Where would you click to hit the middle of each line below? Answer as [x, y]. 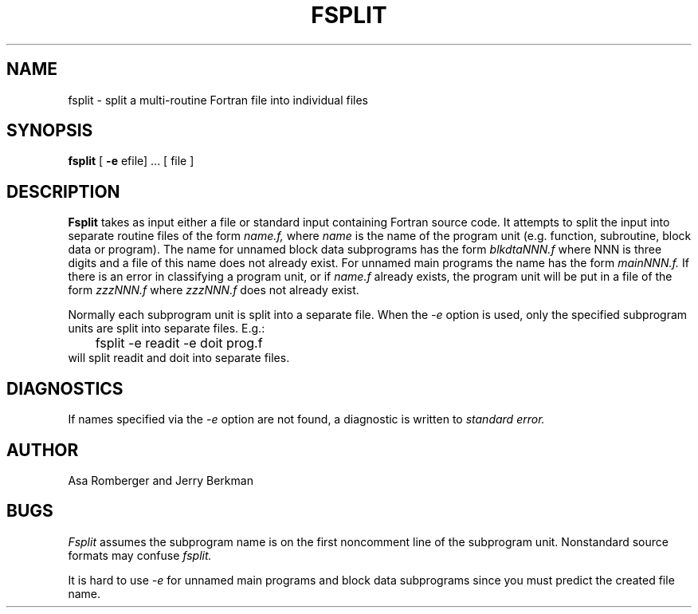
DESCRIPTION [63, 191]
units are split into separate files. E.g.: [167, 329]
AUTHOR [43, 450]
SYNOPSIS [50, 131]
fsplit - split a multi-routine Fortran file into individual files [218, 100]
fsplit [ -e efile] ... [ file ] [131, 161]
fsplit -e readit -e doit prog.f [179, 343]
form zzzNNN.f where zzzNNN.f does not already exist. [214, 290]
